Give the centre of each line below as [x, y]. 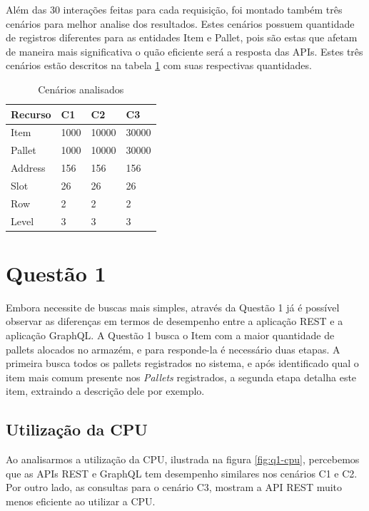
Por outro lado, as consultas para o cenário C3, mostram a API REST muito [174, 487]
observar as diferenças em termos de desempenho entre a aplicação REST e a [175, 321]
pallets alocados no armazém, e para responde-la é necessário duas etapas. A [173, 349]
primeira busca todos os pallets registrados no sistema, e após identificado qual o [182, 363]
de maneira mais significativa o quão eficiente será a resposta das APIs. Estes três [184, 51]
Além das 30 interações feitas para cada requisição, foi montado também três [174, 9]
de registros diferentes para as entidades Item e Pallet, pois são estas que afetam [182, 37]
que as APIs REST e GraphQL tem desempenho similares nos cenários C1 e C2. [182, 473]
